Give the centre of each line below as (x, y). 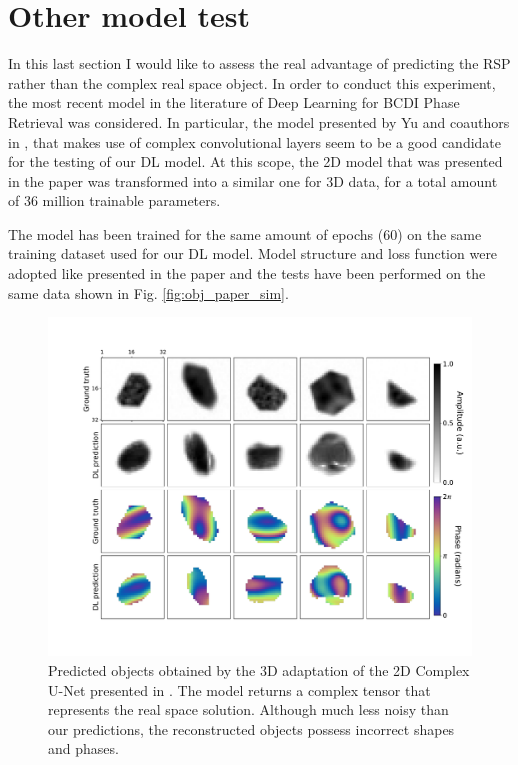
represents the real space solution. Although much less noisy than (248, 709)
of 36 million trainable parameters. (114, 200)
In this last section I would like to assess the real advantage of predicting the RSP (259, 63)
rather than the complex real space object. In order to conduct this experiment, (252, 82)
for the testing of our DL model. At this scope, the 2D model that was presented (255, 161)
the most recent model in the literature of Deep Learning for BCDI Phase (234, 102)
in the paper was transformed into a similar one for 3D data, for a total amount (253, 180)
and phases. (83, 748)
